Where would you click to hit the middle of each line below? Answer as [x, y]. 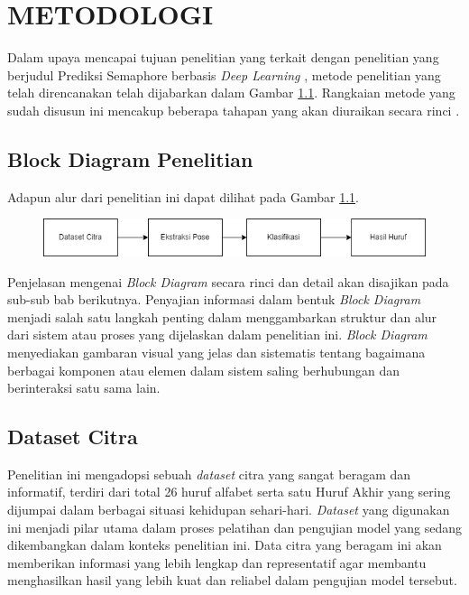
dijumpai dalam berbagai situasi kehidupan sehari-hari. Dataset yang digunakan [229, 510]
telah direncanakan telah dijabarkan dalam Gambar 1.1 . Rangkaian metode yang [231, 93]
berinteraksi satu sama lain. [84, 388]
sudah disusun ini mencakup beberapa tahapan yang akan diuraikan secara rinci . [234, 110]
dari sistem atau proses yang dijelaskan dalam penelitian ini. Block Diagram [217, 335]
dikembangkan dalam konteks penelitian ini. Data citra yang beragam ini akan [225, 545]
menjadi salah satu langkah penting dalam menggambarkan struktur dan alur [222, 316]
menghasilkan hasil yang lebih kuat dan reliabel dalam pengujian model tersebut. [232, 580]
